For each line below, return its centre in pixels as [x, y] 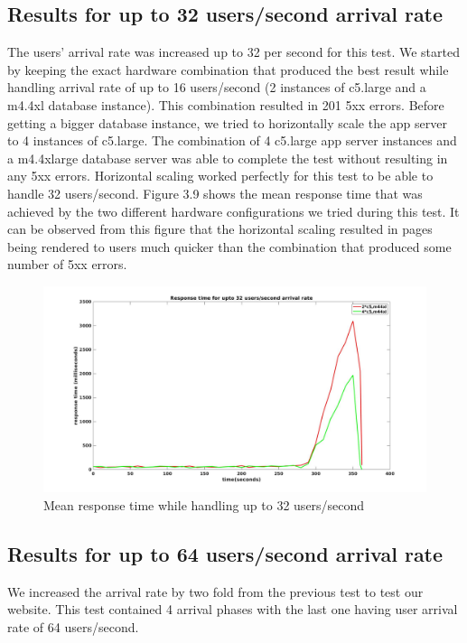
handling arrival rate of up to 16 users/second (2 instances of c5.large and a [217, 87]
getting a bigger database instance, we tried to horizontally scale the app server [227, 122]
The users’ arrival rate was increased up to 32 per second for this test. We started [233, 52]
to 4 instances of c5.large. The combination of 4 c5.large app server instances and [232, 140]
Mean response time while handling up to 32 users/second [204, 505]
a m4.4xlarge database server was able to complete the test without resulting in [228, 158]
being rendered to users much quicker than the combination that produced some [229, 246]
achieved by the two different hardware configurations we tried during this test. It [233, 211]
